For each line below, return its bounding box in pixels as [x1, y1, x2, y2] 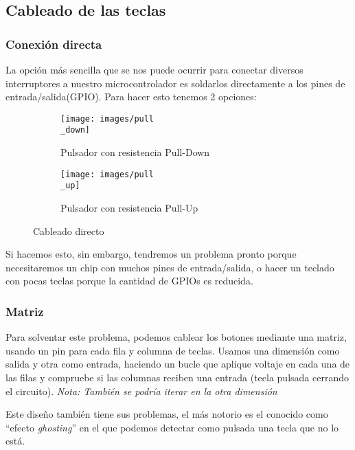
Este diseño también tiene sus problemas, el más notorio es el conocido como [5, 407, 328, 421]
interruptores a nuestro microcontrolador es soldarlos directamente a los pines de [5, 76, 345, 90]
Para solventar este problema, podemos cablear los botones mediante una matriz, [5, 330, 347, 344]
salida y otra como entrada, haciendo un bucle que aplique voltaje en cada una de [5, 357, 350, 371]
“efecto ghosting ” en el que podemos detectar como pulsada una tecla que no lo [5, 420, 339, 434]
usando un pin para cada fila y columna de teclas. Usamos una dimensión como [5, 343, 340, 357]
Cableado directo [33, 223, 104, 238]
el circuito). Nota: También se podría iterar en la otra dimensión [5, 383, 277, 398]
